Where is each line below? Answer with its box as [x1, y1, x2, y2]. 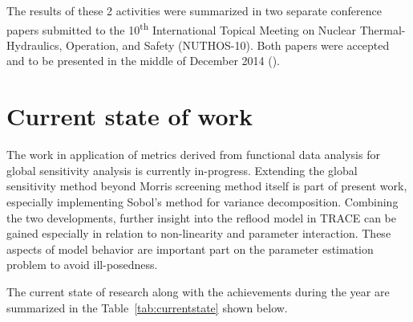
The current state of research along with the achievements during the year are [6, 283, 390, 300]
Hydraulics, [6, 36, 63, 53]
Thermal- [359, 21, 406, 38]
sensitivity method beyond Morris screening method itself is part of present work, [6, 177, 407, 194]
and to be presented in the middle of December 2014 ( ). [6, 52, 281, 69]
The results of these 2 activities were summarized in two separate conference [6, 2, 383, 18]
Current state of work [6, 100, 253, 132]
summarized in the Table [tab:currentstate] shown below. [6, 299, 288, 316]
